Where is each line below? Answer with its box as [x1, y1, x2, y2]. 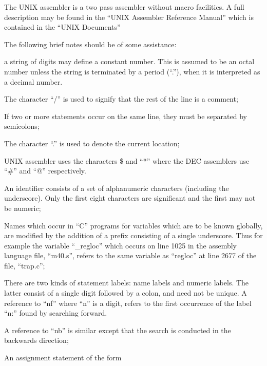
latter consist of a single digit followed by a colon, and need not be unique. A [4, 287, 247, 298]
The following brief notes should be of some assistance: [4, 38, 177, 49]
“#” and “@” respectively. [4, 165, 86, 176]
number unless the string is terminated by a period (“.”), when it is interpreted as [4, 66, 260, 76]
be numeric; [4, 202, 41, 213]
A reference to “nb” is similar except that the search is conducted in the [4, 324, 231, 335]
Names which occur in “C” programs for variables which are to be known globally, [4, 220, 263, 230]
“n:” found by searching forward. [4, 307, 107, 318]
